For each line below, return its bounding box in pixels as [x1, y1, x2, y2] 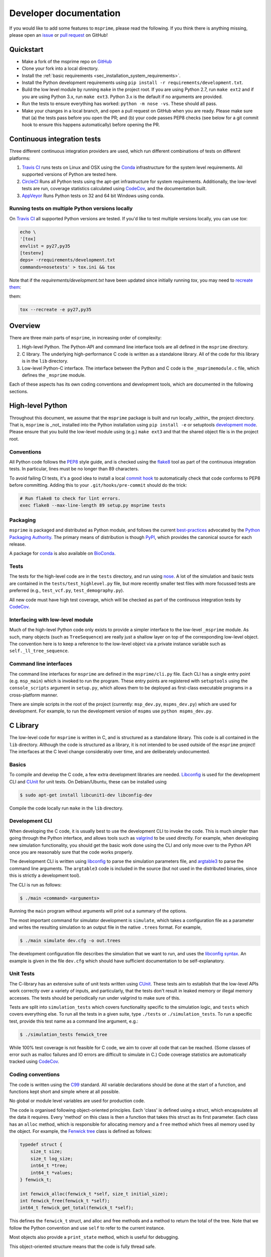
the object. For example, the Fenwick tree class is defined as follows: [9, 1128, 152, 1134]
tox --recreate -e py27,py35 [20, 307, 92, 313]
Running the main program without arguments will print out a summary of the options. [9, 908, 187, 914]
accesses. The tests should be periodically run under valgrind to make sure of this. [9, 995, 181, 1001]
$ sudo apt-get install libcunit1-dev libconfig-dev [20, 792, 153, 798]
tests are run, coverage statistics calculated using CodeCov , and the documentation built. [22, 186, 207, 192]
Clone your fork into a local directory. [22, 65, 99, 71]
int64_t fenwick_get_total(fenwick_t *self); [20, 1205, 134, 1211]
